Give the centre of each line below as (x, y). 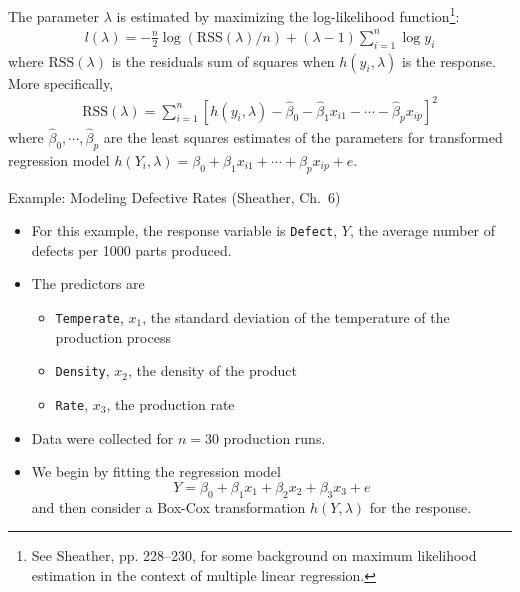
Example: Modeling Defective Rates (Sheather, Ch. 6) (174, 196)
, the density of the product (212, 370)
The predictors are (88, 283)
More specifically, (61, 82)
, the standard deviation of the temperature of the (296, 316)
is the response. (448, 60)
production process (113, 336)
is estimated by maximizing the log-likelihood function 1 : (288, 14)
